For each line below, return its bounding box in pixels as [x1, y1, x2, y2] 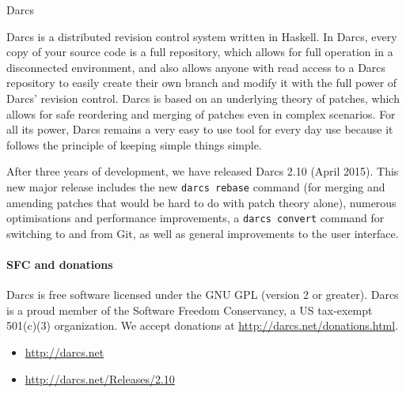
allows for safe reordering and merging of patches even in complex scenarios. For [6, 105, 396, 122]
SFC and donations [6, 256, 113, 273]
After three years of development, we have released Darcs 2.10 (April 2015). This [6, 163, 399, 179]
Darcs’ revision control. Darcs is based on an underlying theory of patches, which [6, 89, 400, 106]
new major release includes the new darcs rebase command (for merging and [6, 178, 385, 195]
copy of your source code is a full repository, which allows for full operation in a [6, 43, 393, 60]
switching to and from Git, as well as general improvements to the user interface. [6, 225, 399, 241]
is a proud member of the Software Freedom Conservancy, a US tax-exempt [6, 301, 373, 318]
